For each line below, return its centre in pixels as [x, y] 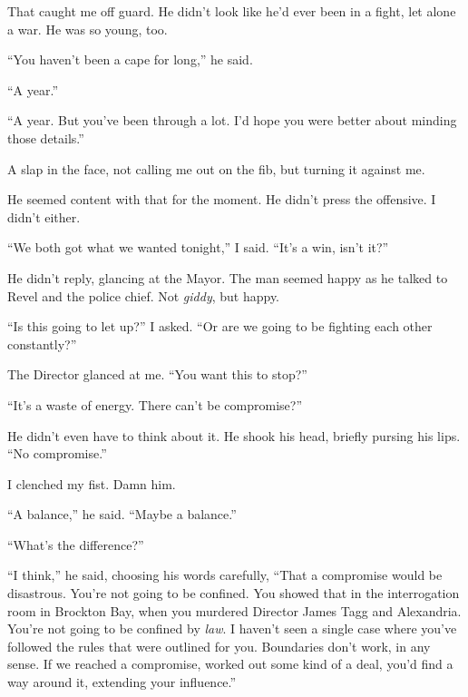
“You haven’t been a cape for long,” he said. [130, 59]
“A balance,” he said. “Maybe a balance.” [122, 514]
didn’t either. [44, 216]
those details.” [46, 137]
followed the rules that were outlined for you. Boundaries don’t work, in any [219, 646]
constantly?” [42, 344]
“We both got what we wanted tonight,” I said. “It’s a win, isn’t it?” [198, 247]
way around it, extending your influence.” [122, 682]
